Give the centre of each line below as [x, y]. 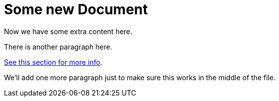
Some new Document [76, 9]
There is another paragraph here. [58, 47]
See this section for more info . [53, 62]
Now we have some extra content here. [68, 31]
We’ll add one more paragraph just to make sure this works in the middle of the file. [140, 77]
